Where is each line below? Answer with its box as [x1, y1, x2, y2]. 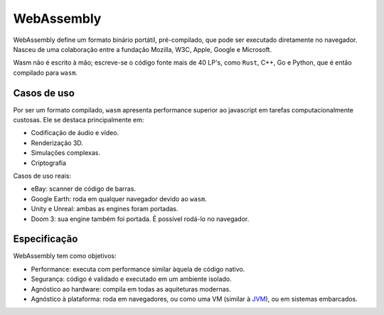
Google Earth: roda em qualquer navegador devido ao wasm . [31, 194, 208, 203]
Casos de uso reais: [13, 171, 71, 180]
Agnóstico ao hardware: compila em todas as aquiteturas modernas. [31, 284, 231, 293]
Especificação [13, 233, 78, 245]
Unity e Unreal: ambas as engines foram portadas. [31, 205, 178, 213]
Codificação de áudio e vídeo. [31, 129, 119, 137]
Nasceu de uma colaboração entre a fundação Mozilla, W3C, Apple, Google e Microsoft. [13, 45, 272, 53]
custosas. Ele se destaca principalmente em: [13, 116, 144, 124]
